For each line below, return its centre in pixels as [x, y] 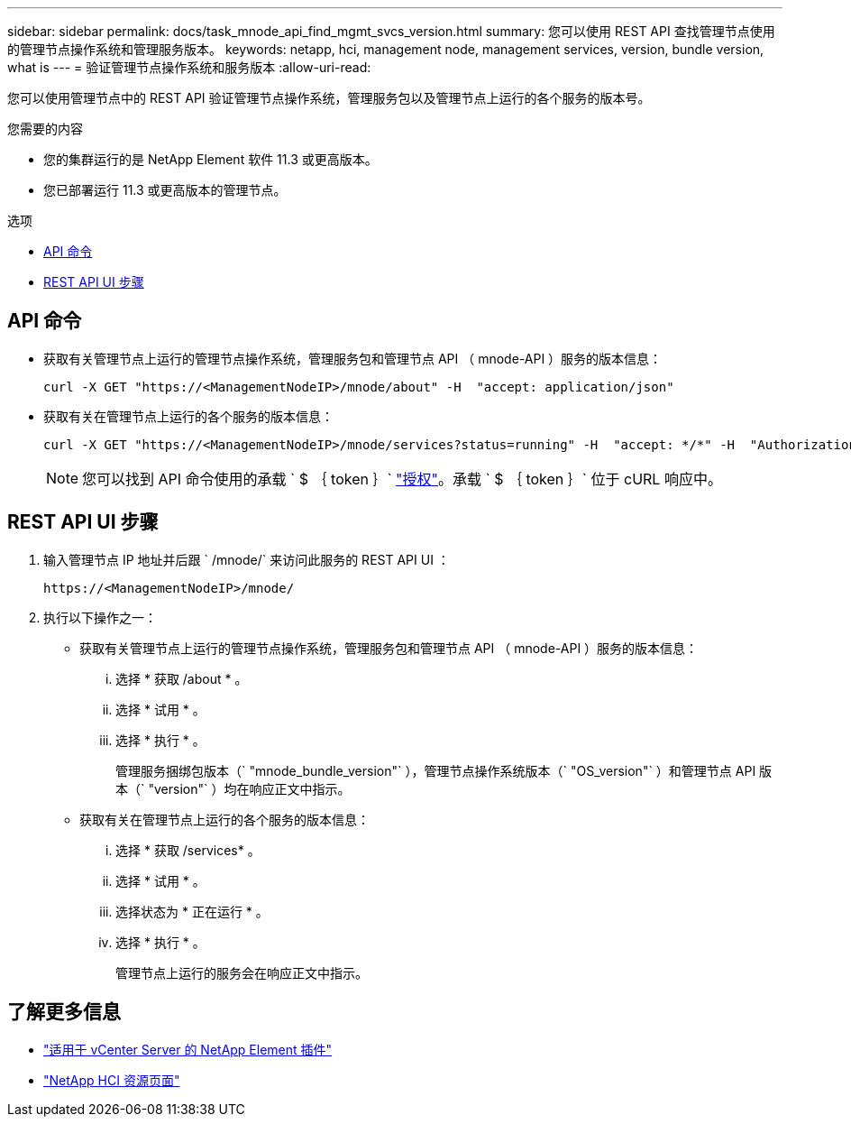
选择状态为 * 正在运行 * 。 [192, 911]
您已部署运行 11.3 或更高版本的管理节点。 [165, 190]
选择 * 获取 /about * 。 [182, 678]
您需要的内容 [45, 129]
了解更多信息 [64, 1012]
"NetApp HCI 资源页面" [112, 1080]
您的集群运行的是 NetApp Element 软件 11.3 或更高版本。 [210, 159]
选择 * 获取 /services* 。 [188, 850]
